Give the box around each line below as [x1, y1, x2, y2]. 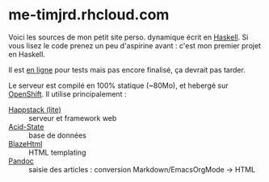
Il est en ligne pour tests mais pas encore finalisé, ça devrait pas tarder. [8, 64, 246, 74]
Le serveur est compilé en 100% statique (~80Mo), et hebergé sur [8, 81, 229, 90]
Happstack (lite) [8, 105, 62, 114]
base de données [28, 130, 86, 140]
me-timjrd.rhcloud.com [8, 6, 170, 24]
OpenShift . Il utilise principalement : [8, 89, 127, 98]
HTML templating [28, 147, 86, 157]
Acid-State [8, 122, 44, 131]
